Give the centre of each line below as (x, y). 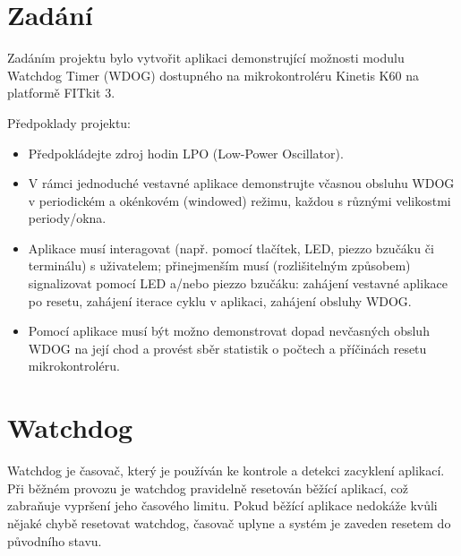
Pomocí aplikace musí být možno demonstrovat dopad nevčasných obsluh (229, 331)
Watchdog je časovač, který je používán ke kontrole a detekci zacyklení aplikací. (226, 470)
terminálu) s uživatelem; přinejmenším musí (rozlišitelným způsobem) (219, 265)
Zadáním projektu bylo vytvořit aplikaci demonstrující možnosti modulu (206, 58)
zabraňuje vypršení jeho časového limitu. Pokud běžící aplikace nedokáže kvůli (222, 505)
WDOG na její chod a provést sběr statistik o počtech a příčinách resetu (227, 348)
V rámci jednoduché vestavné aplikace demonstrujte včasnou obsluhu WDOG (241, 183)
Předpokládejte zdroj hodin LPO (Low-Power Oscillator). (186, 153)
